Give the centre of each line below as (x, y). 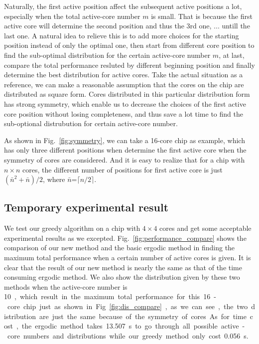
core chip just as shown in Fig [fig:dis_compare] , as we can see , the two (128, 306)
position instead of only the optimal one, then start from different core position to (129, 45)
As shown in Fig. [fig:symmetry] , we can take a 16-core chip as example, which (125, 140)
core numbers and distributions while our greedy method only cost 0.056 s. (128, 335)
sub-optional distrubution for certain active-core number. (91, 123)
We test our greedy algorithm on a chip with (72, 228)
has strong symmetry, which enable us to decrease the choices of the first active (125, 103)
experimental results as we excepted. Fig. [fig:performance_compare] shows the (125, 238)
